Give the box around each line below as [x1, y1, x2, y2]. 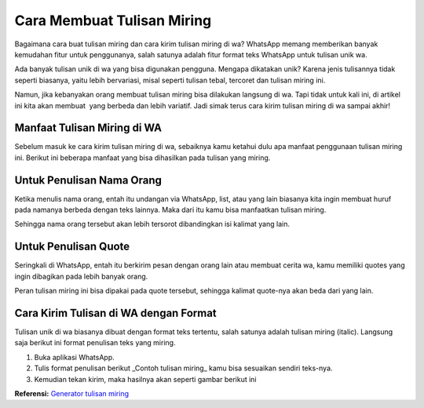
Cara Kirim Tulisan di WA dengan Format [14, 306, 217, 319]
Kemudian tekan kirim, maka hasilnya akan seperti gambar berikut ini [34, 374, 257, 384]
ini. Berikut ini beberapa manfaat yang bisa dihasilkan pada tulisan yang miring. [14, 153, 271, 162]
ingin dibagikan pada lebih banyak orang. [14, 271, 148, 281]
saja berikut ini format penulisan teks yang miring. [14, 338, 176, 348]
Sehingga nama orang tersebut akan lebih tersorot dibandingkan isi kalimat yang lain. [14, 220, 291, 229]
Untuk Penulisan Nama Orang [14, 173, 163, 187]
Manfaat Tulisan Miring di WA [14, 122, 163, 135]
